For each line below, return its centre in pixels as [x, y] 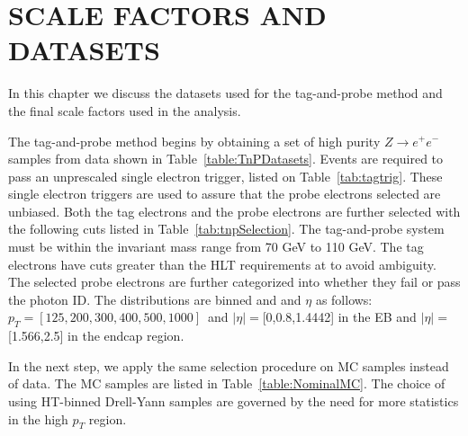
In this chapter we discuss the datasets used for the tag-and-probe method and [225, 93]
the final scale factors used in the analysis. [125, 110]
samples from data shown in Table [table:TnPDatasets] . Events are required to [226, 159]
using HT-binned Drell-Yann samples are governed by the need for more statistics [234, 401]
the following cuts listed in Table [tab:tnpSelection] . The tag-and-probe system [226, 229]
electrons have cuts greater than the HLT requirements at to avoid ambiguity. [222, 264]
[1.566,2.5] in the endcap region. [96, 336]
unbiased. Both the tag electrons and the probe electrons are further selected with [234, 211]
